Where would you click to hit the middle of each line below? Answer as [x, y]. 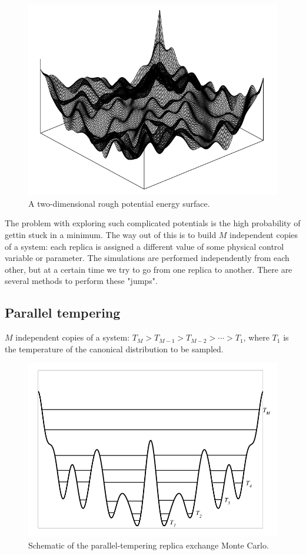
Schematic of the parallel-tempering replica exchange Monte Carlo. [149, 545]
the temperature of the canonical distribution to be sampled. [114, 348]
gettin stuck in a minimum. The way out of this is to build [111, 235]
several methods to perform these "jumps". [81, 281]
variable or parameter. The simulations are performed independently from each [147, 258]
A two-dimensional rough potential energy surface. [119, 203]
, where [256, 337]
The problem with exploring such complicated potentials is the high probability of [153, 223]
